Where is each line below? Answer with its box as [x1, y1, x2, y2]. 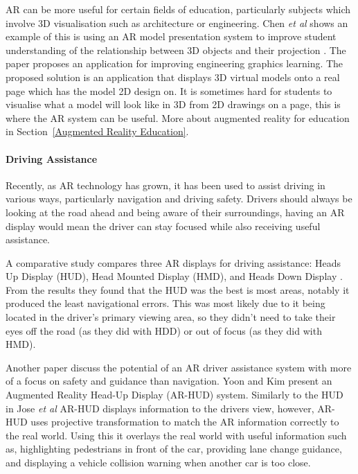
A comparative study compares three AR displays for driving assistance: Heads [6, 255, 341, 270]
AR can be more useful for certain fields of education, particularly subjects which [6, 2, 351, 16]
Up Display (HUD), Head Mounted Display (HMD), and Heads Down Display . [6, 269, 343, 283]
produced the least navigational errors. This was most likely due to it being [6, 296, 325, 310]
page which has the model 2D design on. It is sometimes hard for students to [6, 83, 332, 98]
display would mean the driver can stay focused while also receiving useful [6, 218, 321, 233]
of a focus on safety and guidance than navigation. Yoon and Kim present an [6, 374, 332, 388]
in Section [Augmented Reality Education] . [6, 124, 189, 139]
